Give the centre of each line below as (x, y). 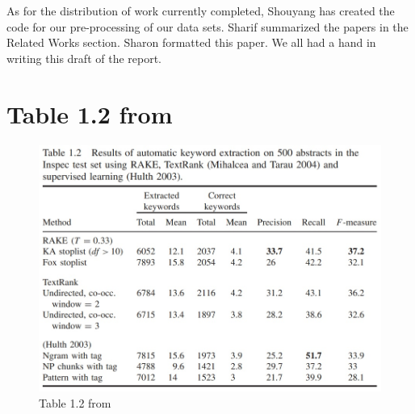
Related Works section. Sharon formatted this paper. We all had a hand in (191, 42)
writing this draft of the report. (84, 58)
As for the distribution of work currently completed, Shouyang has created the (201, 10)
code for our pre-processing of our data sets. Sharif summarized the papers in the (207, 26)
